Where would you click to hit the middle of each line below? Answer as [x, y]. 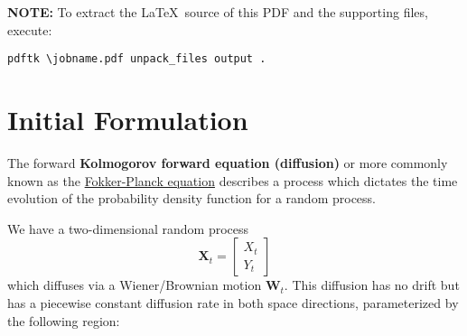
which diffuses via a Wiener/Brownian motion [135, 285]
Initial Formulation [128, 120]
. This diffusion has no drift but [372, 285]
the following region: [64, 320]
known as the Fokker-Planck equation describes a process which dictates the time [233, 180]
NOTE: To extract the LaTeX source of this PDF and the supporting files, [218, 12]
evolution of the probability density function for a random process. [192, 198]
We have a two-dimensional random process [128, 228]
